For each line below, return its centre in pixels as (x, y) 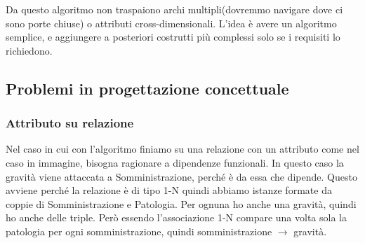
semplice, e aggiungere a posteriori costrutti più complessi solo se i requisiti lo (173, 37)
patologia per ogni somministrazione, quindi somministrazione (139, 231)
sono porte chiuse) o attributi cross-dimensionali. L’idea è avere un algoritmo (171, 23)
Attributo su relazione (70, 123)
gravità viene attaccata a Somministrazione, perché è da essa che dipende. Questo (181, 176)
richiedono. (29, 50)
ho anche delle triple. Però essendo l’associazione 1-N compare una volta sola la (176, 217)
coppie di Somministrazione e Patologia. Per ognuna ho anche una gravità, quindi (181, 203)
